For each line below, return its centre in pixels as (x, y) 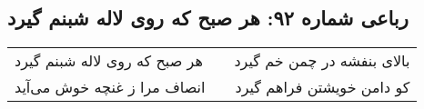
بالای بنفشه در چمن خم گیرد (322, 61)
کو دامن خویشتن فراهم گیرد (323, 87)
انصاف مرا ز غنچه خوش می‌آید (110, 87)
